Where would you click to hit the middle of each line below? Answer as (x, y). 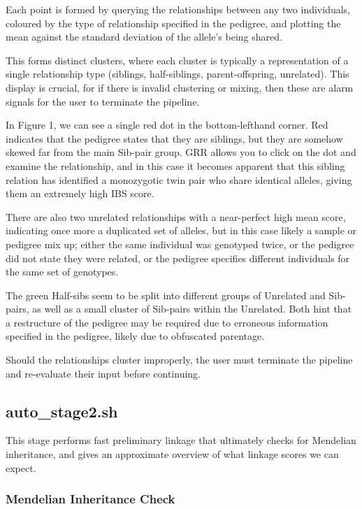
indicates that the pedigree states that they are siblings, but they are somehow (174, 138)
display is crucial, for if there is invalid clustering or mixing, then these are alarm (180, 87)
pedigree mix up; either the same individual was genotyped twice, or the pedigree (180, 244)
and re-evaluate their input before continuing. (103, 373)
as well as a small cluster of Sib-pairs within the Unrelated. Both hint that (192, 309)
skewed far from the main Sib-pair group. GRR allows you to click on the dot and (181, 152)
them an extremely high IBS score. (80, 193)
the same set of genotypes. (62, 272)
